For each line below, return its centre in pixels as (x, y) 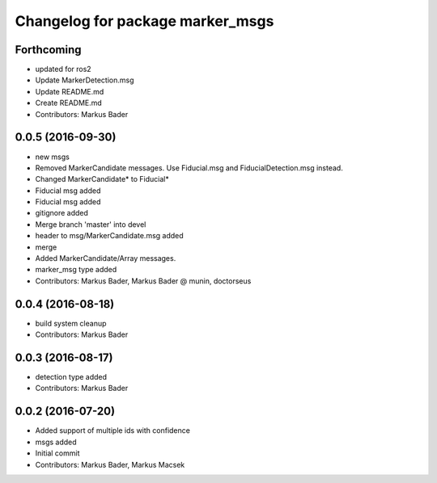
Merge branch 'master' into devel (91, 224)
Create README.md (69, 103)
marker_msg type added (76, 270)
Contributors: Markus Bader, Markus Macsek (110, 464)
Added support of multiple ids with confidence (112, 430)
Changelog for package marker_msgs (144, 21)
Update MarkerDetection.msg (85, 80)
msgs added (56, 442)
